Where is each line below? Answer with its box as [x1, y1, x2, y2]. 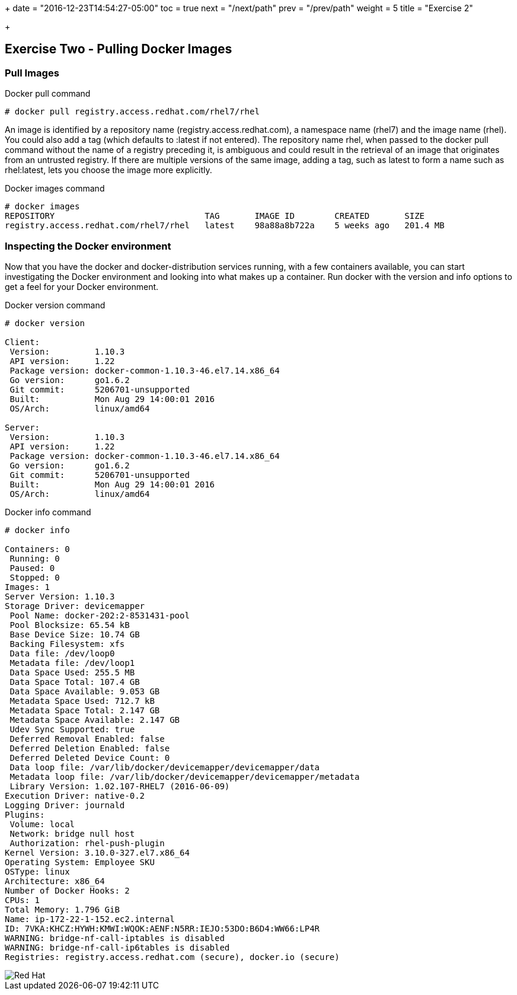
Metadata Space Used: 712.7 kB [9, 696, 155, 706]
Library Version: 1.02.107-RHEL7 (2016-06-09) [9, 781, 230, 791]
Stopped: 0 [9, 572, 60, 582]
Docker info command [5, 506, 91, 517]
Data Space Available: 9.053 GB [9, 686, 160, 696]
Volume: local [9, 819, 75, 829]
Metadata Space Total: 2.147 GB [9, 705, 160, 715]
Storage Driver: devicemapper [5, 601, 145, 611]
